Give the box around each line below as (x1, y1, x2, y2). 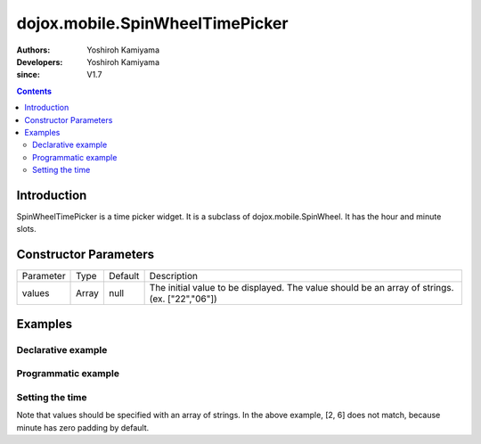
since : (16, 70, 40, 80)
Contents (16, 86, 53, 96)
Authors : (16, 45, 51, 55)
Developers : (16, 56, 63, 67)
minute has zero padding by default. (16, 422, 150, 432)
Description (149, 270, 199, 283)
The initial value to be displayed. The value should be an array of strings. (149, 282, 454, 294)
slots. (16, 224, 37, 234)
